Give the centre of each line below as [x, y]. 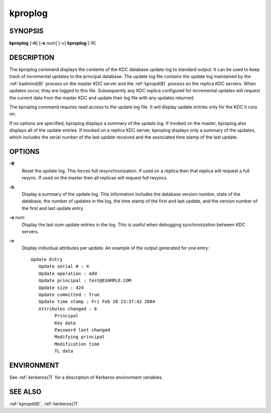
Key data [65, 323]
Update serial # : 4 [64, 266]
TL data [64, 351]
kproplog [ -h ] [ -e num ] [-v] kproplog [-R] [53, 43]
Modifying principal [80, 337]
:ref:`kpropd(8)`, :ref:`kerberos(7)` [44, 403]
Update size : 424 [61, 288]
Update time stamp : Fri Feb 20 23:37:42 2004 [97, 302]
